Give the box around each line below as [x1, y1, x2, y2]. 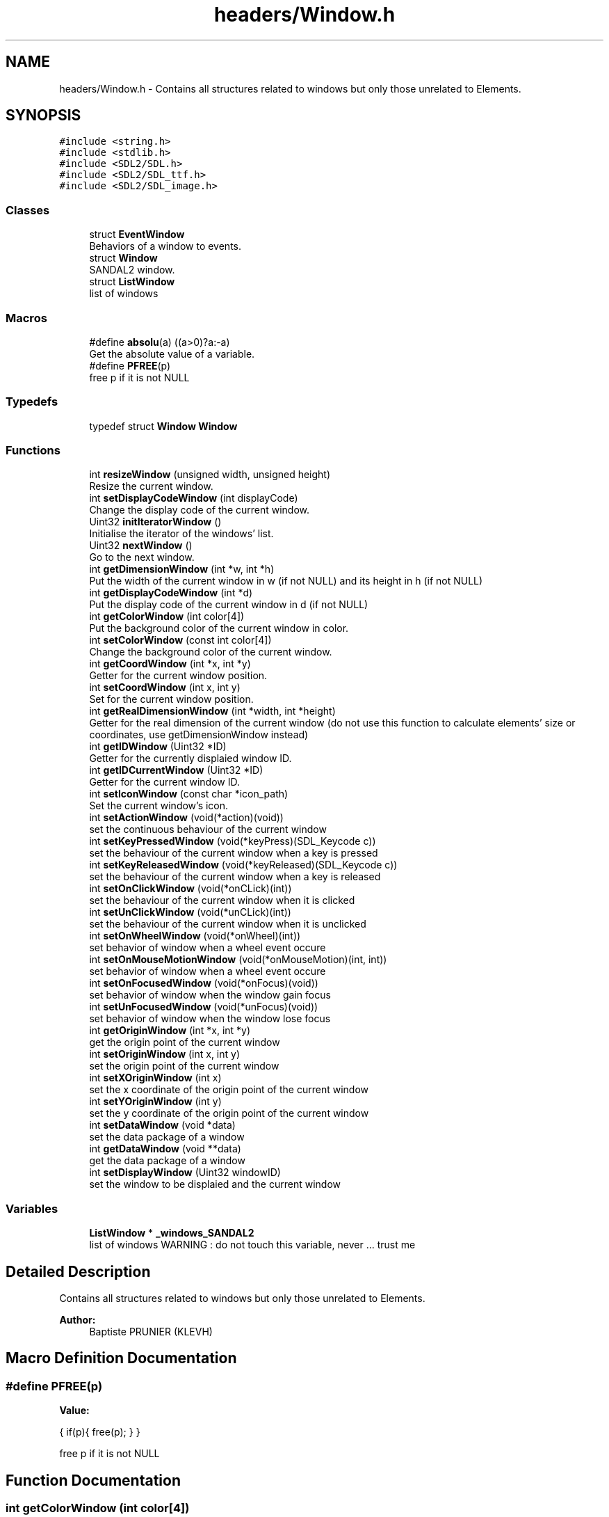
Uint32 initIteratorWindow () [89, 516, 222, 528]
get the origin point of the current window [89, 1036, 280, 1049]
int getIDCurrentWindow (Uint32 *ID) [89, 764, 263, 777]
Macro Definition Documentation [6, 1349, 237, 1367]
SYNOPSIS [6, 106, 81, 125]
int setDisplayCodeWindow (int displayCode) [89, 492, 298, 505]
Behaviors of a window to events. [89, 240, 241, 253]
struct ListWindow [89, 276, 175, 288]
